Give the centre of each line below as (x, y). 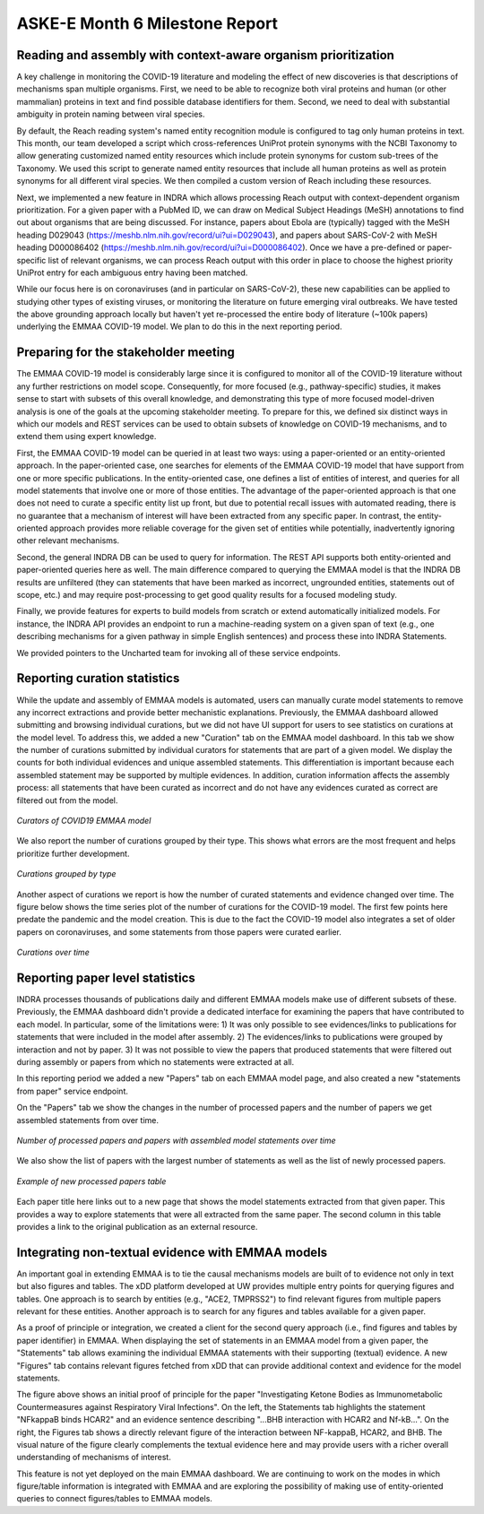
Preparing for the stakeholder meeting (125, 353)
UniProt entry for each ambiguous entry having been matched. (132, 273)
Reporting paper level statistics (106, 978)
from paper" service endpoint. (73, 1091)
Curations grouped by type (66, 874)
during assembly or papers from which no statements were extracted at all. (156, 1062)
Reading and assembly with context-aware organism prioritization (205, 55)
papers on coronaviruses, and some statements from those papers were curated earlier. (179, 931)
